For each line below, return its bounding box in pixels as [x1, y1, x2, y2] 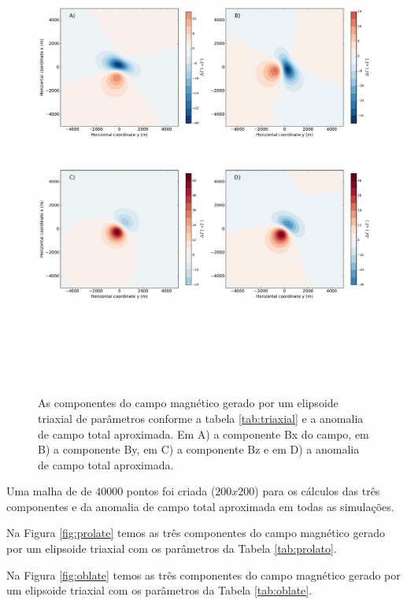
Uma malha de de [6, 483, 92, 499]
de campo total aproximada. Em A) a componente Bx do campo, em [38, 425, 369, 442]
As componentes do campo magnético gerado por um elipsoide [38, 395, 339, 411]
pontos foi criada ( [126, 483, 216, 499]
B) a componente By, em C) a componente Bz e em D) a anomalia [38, 441, 360, 458]
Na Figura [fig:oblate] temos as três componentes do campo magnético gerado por [6, 566, 401, 583]
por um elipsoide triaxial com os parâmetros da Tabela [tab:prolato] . [6, 540, 337, 557]
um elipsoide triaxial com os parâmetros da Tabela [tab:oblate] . [6, 582, 313, 598]
